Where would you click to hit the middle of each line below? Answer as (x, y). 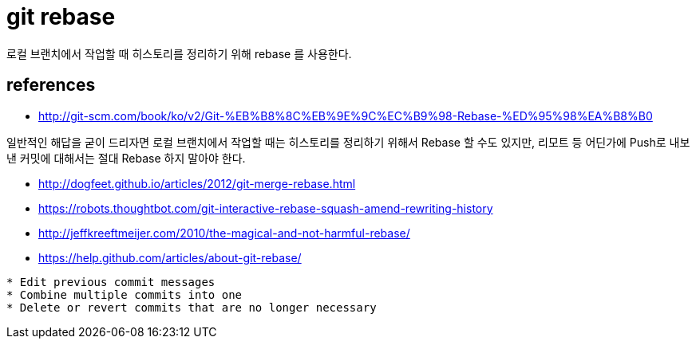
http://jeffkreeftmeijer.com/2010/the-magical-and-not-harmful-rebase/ (224, 233)
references (51, 85)
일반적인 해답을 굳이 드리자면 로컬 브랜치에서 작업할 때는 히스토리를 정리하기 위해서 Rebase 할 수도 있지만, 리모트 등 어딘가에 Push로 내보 (348, 142)
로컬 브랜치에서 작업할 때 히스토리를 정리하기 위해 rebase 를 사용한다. (179, 53)
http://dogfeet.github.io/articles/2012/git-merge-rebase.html (197, 183)
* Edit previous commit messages (111, 282)
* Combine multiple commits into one (125, 294)
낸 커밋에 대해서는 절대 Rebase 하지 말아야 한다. (126, 158)
